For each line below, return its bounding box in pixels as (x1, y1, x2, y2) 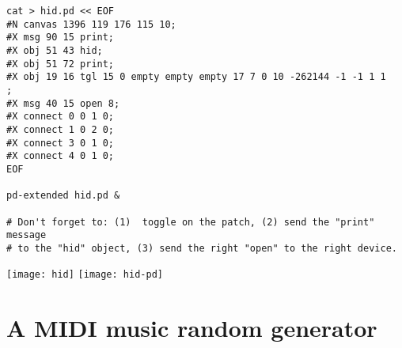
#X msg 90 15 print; (6, 32, 115, 43)
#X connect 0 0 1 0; (6, 111, 115, 123)
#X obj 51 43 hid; (6, 44, 103, 56)
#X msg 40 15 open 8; (6, 97, 120, 109)
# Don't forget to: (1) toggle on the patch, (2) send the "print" (6, 216, 375, 228)
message (6, 229, 47, 241)
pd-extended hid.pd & (6, 190, 120, 202)
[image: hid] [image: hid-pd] (6, 269, 163, 281)
